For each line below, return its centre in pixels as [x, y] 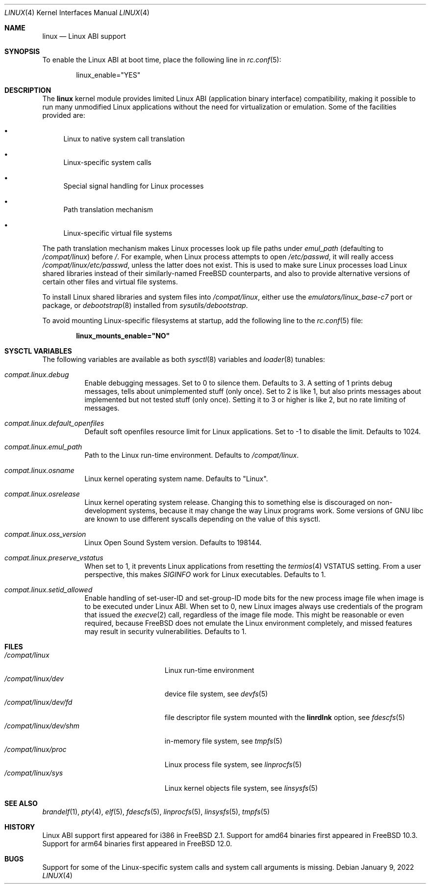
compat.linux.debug [37, 375]
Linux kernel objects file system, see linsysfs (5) [241, 788]
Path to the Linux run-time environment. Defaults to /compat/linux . [192, 455]
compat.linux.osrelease [42, 494]
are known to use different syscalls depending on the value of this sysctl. [202, 519]
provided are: [64, 115]
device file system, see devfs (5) [216, 694]
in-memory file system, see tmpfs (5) [223, 741]
